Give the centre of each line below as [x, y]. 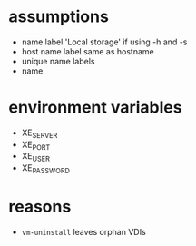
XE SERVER [39, 133]
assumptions [59, 17]
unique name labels [58, 61]
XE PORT [36, 145]
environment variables [95, 108]
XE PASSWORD [45, 169]
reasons [40, 207]
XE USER [36, 157]
